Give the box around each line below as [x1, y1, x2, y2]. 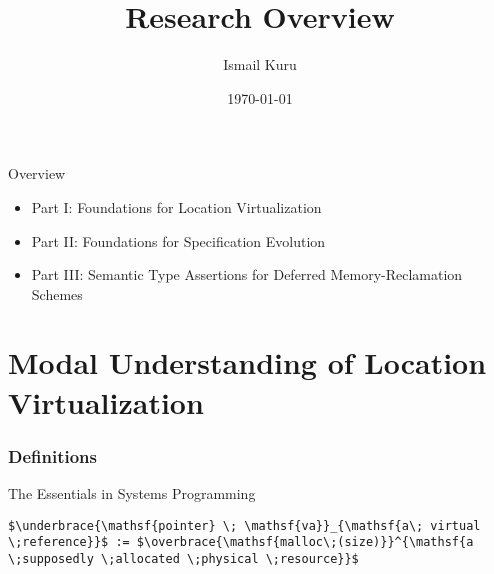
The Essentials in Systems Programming [8, 483, 256, 504]
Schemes [31, 283, 83, 304]
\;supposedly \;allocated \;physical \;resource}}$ [8, 551, 359, 566]
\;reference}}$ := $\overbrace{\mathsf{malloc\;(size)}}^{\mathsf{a [8, 535, 474, 550]
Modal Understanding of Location [8, 342, 487, 383]
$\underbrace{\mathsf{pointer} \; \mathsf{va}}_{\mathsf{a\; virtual [8, 518, 481, 533]
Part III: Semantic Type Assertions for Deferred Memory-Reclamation [31, 264, 463, 285]
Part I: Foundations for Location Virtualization [31, 196, 322, 217]
